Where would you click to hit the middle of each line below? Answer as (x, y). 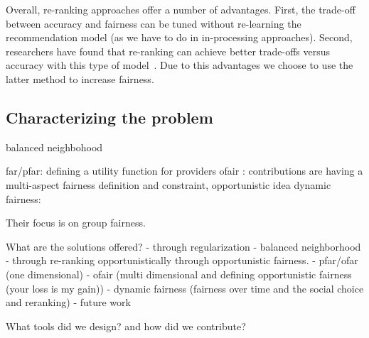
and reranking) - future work (68, 302)
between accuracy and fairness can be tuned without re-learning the (154, 23)
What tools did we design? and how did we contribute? (126, 326)
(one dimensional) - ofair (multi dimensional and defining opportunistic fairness (179, 274)
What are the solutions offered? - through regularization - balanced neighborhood (183, 246)
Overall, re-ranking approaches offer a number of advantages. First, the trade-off (181, 9)
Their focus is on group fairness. (76, 223)
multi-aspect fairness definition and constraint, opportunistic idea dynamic (169, 184)
